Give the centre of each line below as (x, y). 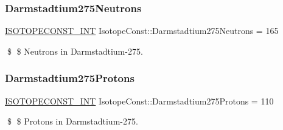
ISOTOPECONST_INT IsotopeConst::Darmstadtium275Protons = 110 (139, 101)
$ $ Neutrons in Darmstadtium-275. (75, 51)
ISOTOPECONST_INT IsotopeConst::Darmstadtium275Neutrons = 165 (142, 31)
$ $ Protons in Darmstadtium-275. (72, 121)
